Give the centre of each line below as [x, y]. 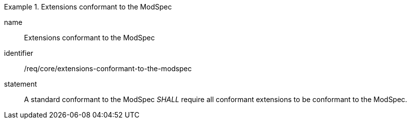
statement [21, 84]
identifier [19, 53]
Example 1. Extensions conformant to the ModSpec [88, 7]
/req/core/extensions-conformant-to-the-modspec [108, 68]
